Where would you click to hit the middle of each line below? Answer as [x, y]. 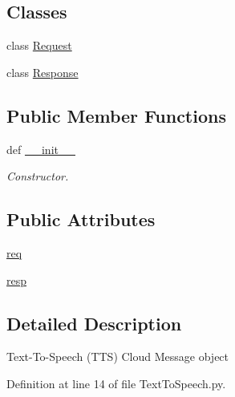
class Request [39, 45]
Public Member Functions [116, 115]
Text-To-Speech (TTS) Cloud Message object [118, 356]
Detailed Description [94, 323]
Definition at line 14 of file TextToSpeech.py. [116, 383]
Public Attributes [81, 219]
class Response [43, 72]
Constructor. [38, 176]
